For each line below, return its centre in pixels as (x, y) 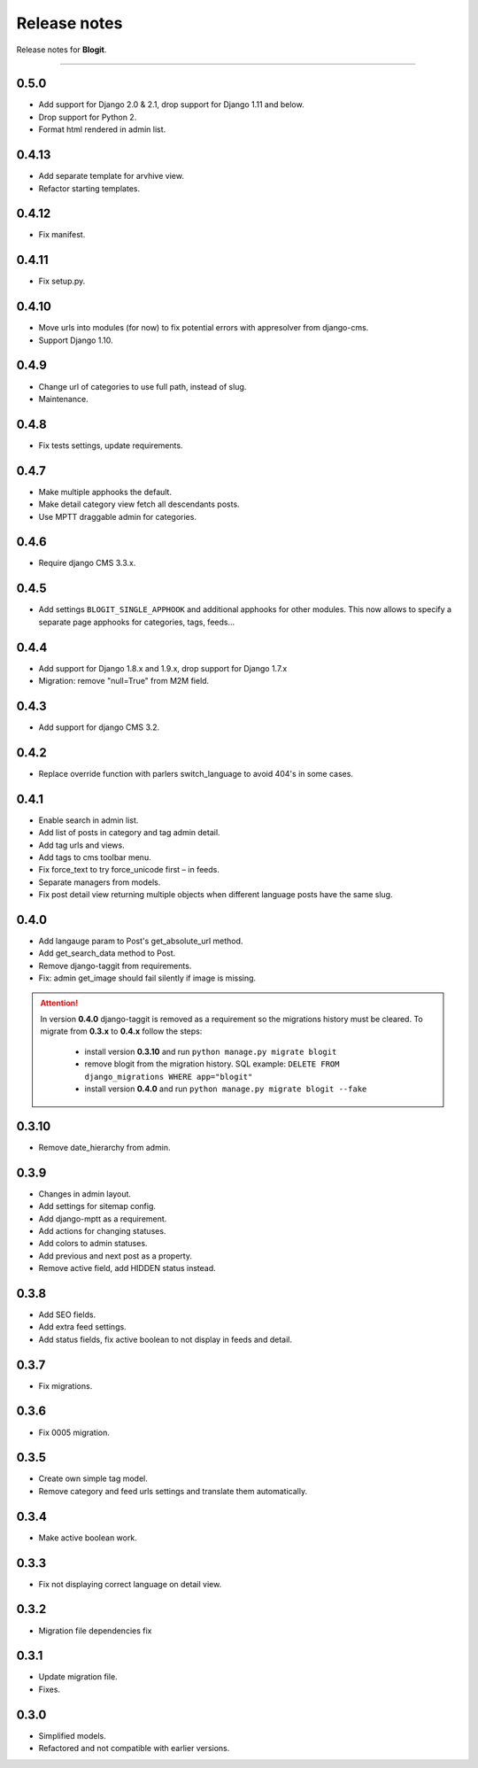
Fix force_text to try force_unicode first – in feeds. (129, 870)
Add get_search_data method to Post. (107, 953)
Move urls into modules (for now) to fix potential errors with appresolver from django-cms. (204, 328)
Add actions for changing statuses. (102, 1230)
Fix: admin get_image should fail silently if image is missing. (147, 978)
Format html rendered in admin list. (102, 129)
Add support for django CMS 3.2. (99, 727)
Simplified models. (72, 1735)
